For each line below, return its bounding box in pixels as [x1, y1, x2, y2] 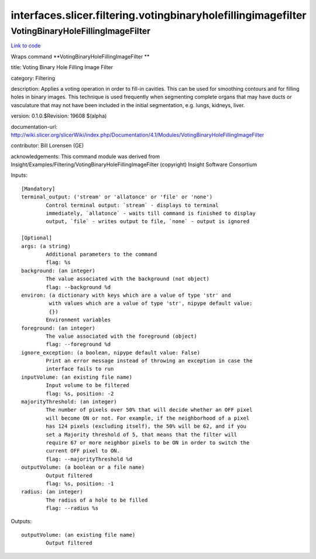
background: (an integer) [21, 267, 96, 274]
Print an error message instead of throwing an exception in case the [46, 358, 253, 364]
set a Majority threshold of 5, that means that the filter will [46, 431, 238, 438]
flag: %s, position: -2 [46, 390, 114, 397]
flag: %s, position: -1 [46, 480, 114, 487]
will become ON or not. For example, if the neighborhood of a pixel [46, 414, 250, 421]
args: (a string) [21, 243, 71, 249]
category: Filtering [11, 74, 56, 81]
